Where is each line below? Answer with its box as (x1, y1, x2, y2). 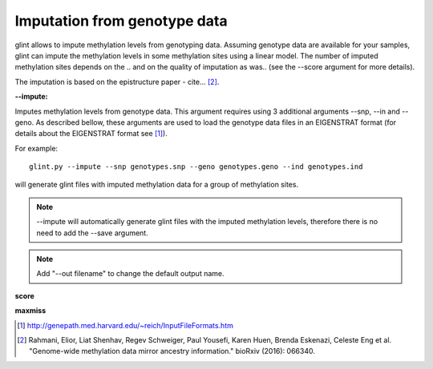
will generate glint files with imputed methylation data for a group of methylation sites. (14, 180, 299, 190)
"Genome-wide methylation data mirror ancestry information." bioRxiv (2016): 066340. (29, 347, 316, 356)
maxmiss (14, 306, 47, 315)
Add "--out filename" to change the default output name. (36, 269, 225, 279)
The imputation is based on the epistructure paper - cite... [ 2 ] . (14, 77, 220, 86)
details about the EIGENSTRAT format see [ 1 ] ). (14, 129, 168, 138)
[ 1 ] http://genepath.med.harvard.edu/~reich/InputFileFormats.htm (17, 320, 234, 330)
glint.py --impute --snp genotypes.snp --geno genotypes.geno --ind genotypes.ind (29, 162, 363, 171)
